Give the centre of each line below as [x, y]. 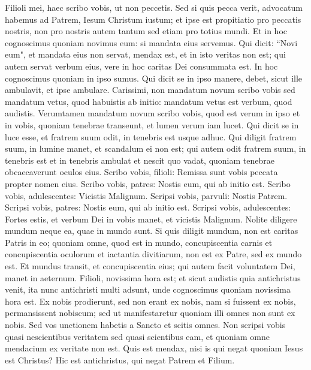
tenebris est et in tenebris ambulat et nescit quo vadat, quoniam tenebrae [140, 160]
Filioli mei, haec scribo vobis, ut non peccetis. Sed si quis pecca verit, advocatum [154, 7]
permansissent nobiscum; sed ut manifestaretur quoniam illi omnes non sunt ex [150, 313]
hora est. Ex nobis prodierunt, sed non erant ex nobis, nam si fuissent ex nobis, [150, 301]
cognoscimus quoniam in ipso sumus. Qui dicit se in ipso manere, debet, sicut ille [154, 78]
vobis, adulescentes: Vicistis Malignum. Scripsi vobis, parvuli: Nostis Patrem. [146, 195]
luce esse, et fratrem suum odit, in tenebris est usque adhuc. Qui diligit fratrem [151, 136]
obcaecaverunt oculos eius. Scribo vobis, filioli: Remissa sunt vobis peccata [141, 172]
